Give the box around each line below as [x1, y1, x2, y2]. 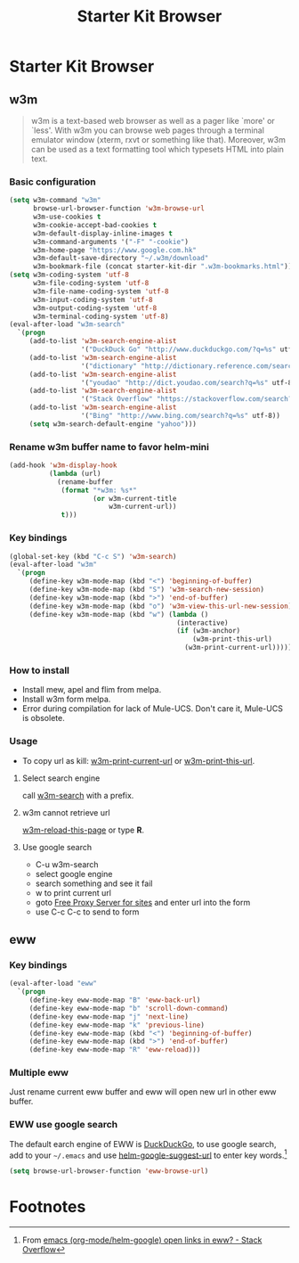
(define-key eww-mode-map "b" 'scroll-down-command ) [28, 1004, 229, 1013]
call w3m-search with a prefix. [21, 790, 134, 800]
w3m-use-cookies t [32, 212, 101, 222]
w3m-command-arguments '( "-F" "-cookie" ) [32, 237, 190, 246]
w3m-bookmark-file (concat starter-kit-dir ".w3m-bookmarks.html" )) [32, 262, 293, 271]
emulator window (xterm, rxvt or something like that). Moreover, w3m [30, 135, 287, 144]
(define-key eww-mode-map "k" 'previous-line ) [28, 1021, 205, 1029]
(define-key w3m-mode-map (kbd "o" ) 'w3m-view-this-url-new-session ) [28, 602, 293, 611]
